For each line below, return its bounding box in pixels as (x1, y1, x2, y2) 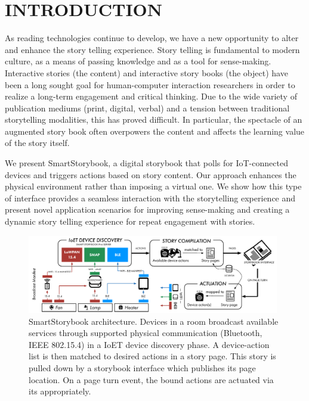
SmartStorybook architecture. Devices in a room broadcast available (29, 315, 279, 327)
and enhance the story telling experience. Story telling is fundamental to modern (5, 43, 300, 55)
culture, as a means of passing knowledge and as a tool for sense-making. (5, 55, 271, 67)
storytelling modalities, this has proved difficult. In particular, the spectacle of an (5, 113, 302, 126)
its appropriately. (29, 385, 91, 397)
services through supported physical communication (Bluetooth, (29, 327, 262, 339)
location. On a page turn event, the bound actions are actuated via (29, 373, 274, 386)
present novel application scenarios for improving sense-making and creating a (5, 203, 290, 216)
